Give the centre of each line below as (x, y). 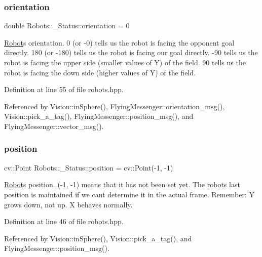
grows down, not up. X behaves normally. (68, 204)
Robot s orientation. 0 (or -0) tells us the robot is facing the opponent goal (119, 42)
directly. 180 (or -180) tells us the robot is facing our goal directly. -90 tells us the (131, 52)
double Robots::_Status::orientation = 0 (67, 26)
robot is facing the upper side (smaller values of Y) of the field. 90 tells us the (125, 62)
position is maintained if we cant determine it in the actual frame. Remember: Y (129, 194)
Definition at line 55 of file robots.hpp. (64, 89)
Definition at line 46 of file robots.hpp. (64, 221)
